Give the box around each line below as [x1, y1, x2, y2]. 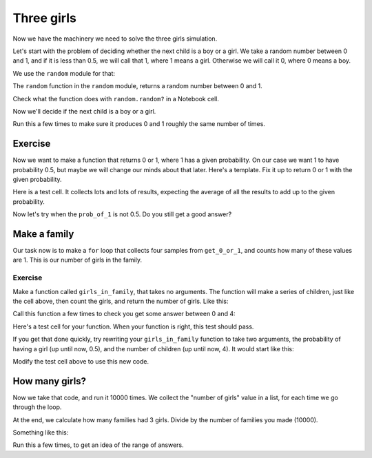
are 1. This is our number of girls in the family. [12, 256, 143, 264]
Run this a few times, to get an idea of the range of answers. [12, 441, 184, 449]
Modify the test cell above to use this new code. [12, 357, 149, 365]
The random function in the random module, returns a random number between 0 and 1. [12, 82, 263, 90]
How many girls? [12, 375, 86, 387]
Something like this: [12, 428, 69, 437]
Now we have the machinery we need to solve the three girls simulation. [12, 34, 218, 43]
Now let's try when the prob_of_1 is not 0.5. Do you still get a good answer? [12, 210, 232, 218]
